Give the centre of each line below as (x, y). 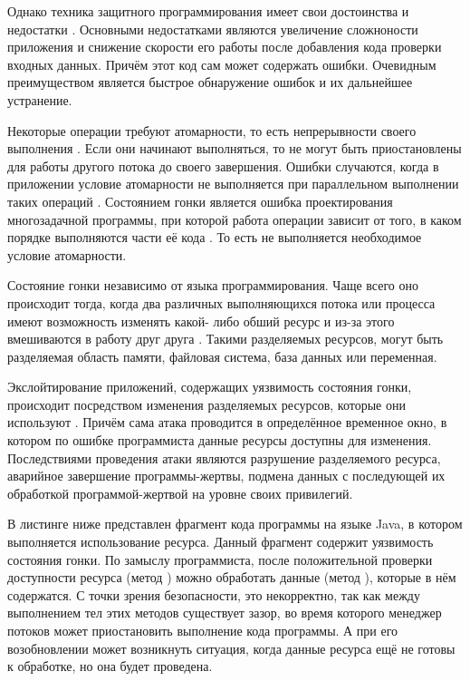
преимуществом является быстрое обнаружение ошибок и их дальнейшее (210, 82)
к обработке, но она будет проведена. (110, 666)
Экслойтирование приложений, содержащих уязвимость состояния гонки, (210, 387)
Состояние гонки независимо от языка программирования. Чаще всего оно (213, 285)
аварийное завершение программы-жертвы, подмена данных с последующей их (226, 476)
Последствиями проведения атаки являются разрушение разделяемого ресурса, (224, 457)
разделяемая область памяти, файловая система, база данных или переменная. (222, 356)
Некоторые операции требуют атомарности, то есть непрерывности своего (212, 130)
